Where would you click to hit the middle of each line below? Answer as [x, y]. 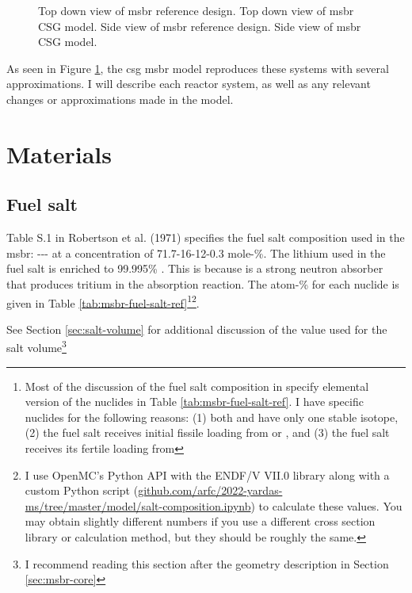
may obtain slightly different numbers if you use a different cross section [200, 521]
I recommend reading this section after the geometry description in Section [207, 563]
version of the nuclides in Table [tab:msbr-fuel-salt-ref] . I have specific [194, 402]
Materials [59, 153]
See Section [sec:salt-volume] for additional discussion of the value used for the [197, 329]
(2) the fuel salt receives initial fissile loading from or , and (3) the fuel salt [207, 432]
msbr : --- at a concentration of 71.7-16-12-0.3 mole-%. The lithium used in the [196, 253]
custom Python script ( [82, 490]
